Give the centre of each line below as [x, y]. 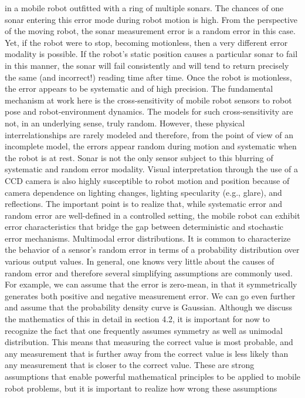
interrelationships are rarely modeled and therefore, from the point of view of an [149, 134]
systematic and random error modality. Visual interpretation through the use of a [151, 169]
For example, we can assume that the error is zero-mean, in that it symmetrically [151, 284]
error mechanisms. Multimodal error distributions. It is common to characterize [148, 238]
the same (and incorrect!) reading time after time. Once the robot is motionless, [148, 77]
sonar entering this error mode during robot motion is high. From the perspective [151, 19]
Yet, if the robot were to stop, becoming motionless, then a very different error [146, 42]
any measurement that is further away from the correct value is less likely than [147, 353]
